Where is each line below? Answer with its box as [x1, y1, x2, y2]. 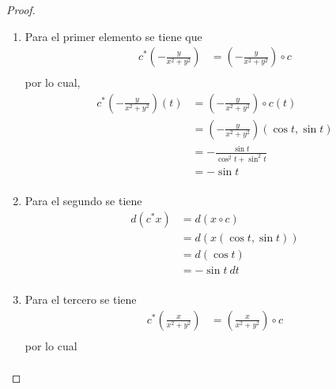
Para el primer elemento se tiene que [25, 28, 202, 44]
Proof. [6, 2, 36, 17]
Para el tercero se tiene [25, 291, 137, 308]
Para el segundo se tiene [25, 193, 142, 209]
